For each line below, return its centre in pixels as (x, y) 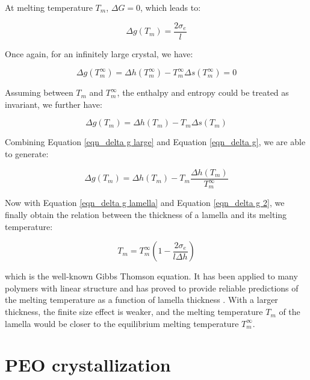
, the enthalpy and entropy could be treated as (203, 92)
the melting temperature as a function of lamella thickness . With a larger (141, 300)
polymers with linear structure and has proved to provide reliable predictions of (152, 288)
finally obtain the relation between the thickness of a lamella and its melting (146, 215)
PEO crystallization (88, 365)
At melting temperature (49, 7)
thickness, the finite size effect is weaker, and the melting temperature (134, 312)
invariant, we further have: (54, 104)
